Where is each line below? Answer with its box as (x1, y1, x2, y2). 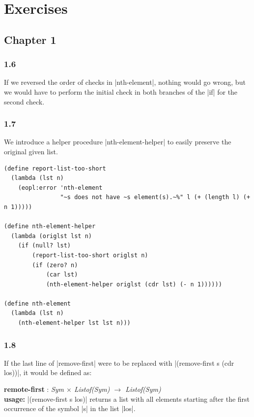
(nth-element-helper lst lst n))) (18, 319, 131, 327)
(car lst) (46, 271, 78, 278)
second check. (4, 96, 45, 106)
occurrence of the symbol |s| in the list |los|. (4, 403, 136, 414)
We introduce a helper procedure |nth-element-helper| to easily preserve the (4, 137, 231, 147)
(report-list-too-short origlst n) (32, 251, 148, 259)
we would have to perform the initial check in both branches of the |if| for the (4, 86, 238, 97)
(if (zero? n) (32, 261, 78, 269)
